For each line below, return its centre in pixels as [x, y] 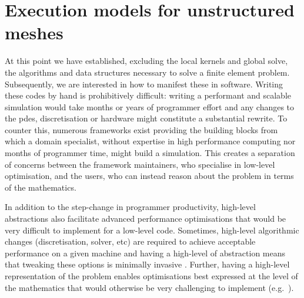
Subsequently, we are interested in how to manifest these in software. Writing [144, 84]
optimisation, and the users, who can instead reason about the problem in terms [149, 176]
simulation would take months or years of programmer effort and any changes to [150, 106]
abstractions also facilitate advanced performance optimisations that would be [146, 219]
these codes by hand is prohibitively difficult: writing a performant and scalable [148, 95]
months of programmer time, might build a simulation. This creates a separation [150, 153]
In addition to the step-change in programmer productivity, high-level [130, 207]
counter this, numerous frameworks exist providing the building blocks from [141, 129]
